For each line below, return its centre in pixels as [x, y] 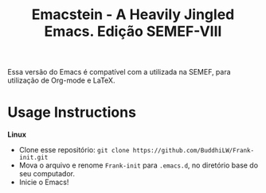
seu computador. [47, 174]
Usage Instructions [72, 112]
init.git [33, 158]
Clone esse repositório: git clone [74, 150]
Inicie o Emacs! [44, 182]
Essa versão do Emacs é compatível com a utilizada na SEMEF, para [119, 72]
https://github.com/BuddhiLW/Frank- [194, 151]
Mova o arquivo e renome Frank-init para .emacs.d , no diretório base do [139, 165]
